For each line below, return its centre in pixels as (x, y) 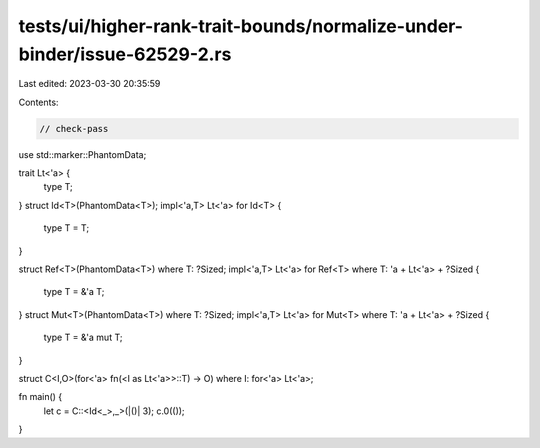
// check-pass (74, 128)
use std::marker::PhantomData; (82, 154)
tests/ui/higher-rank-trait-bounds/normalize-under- (241, 26)
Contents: (38, 102)
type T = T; (66, 228)
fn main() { (40, 397)
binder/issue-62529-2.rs (125, 54)
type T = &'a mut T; (83, 337)
